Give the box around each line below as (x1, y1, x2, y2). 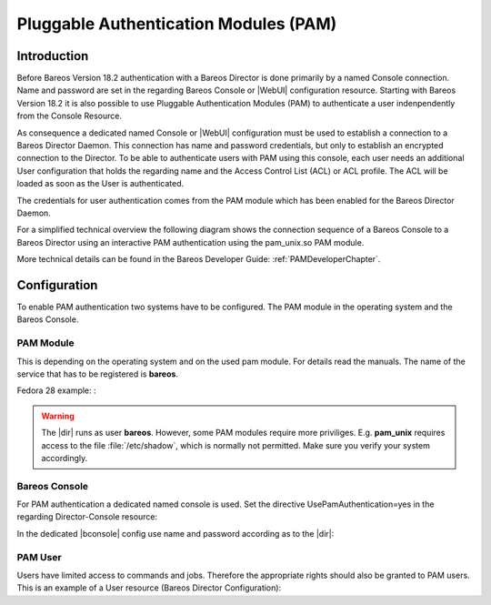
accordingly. (41, 452, 88, 463)
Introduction (16, 48, 89, 64)
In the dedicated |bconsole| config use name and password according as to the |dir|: (16, 528, 335, 539)
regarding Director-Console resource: (16, 511, 158, 522)
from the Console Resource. (16, 110, 123, 122)
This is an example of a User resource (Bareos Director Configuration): (16, 582, 282, 593)
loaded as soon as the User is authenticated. (16, 178, 185, 189)
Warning (41, 410, 75, 421)
